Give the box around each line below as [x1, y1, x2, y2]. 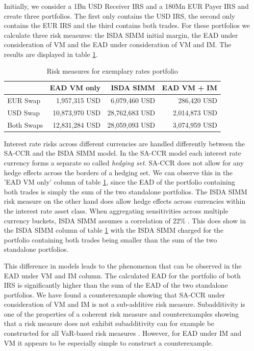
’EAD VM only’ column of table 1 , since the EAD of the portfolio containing [4, 177, 235, 187]
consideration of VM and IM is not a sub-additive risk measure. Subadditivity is [4, 299, 245, 309]
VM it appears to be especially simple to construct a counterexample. [4, 337, 213, 348]
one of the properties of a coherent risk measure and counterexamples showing [4, 308, 239, 319]
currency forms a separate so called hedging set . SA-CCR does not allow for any [4, 157, 244, 167]
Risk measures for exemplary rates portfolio [47, 65, 178, 76]
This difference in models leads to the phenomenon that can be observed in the [4, 260, 242, 270]
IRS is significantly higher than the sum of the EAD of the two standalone [4, 280, 228, 290]
